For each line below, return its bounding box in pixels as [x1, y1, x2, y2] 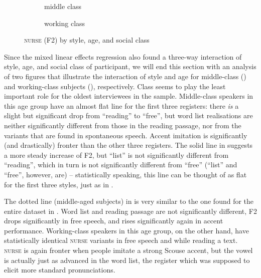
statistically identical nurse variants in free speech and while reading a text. [4, 235, 238, 245]
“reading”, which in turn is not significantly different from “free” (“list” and [4, 159, 237, 170]
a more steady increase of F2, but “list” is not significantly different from [4, 149, 229, 160]
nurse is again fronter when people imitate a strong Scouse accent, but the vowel [4, 245, 253, 255]
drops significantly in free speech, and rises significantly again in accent [4, 215, 223, 226]
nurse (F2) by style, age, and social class [24, 35, 150, 45]
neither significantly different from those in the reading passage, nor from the [4, 120, 241, 130]
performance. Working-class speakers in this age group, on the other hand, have [4, 225, 249, 235]
